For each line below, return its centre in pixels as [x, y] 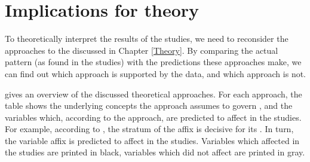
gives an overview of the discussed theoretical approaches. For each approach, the [154, 94]
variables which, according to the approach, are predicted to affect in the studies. [153, 117]
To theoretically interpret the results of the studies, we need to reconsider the [147, 39]
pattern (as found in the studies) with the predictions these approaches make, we [153, 62]
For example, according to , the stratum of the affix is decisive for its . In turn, [149, 129]
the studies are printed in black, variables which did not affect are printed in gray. [155, 152]
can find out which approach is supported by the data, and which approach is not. [156, 73]
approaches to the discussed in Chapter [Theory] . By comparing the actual [142, 50]
